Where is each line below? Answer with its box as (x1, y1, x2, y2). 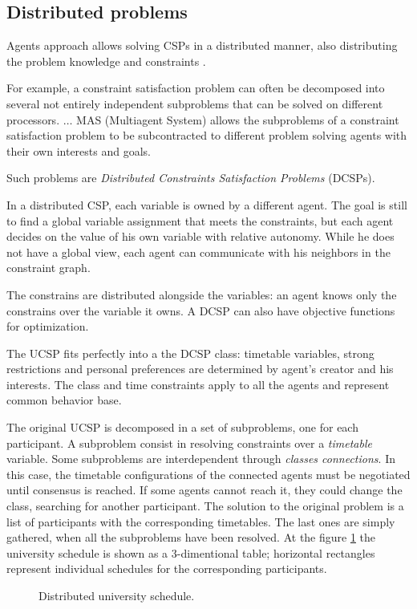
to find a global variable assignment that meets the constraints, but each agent (6, 212, 394, 229)
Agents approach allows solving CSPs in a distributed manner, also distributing (6, 37, 398, 54)
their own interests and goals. (6, 142, 151, 159)
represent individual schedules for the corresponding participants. (6, 560, 327, 577)
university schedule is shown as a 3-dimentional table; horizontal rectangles (6, 544, 375, 561)
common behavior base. (6, 392, 122, 408)
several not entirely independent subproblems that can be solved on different (6, 95, 383, 112)
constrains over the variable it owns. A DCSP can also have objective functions (6, 302, 395, 319)
